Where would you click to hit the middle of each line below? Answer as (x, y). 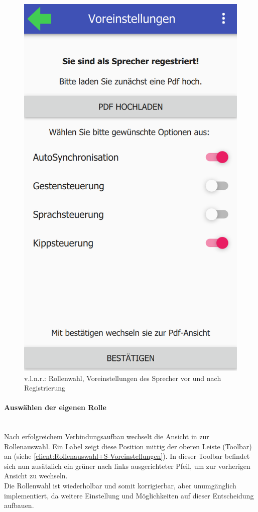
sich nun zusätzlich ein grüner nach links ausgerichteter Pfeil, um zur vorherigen (127, 466)
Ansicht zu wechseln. (36, 476)
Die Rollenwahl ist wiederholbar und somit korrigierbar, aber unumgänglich (120, 486)
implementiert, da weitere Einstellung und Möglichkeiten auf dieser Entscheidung (129, 495)
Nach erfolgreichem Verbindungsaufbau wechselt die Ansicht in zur (107, 436)
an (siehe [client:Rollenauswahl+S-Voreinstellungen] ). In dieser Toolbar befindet (127, 456)
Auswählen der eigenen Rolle (55, 407)
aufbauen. (19, 505)
